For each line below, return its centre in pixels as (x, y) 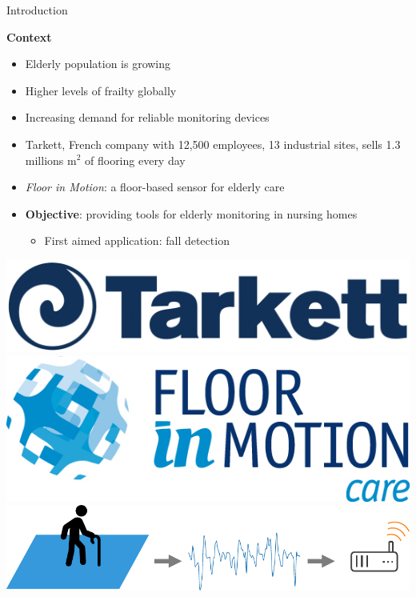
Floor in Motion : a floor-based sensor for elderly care (155, 187)
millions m (51, 160)
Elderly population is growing (98, 64)
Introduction (37, 10)
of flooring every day (135, 160)
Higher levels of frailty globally (101, 90)
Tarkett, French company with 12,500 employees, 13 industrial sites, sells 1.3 (213, 144)
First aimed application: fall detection (137, 240)
